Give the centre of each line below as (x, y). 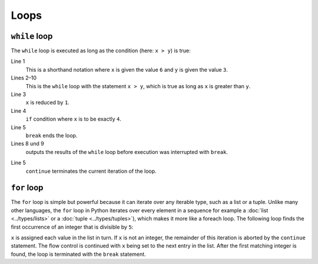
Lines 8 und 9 (27, 143)
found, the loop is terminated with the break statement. (79, 254)
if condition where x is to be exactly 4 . (74, 119)
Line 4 (19, 111)
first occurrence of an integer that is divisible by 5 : (72, 227)
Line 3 (19, 95)
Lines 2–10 (24, 78)
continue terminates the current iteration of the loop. (91, 171)
